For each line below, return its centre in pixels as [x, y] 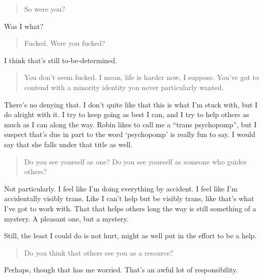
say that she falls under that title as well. [68, 144]
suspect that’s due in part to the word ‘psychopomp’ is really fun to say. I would [130, 134]
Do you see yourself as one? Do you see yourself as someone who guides [135, 161]
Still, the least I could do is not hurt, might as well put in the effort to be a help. [130, 235]
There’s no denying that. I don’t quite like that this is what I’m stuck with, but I [131, 104]
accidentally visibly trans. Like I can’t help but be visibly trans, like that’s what [129, 198]
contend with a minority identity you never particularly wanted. [124, 87]
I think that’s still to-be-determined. [61, 60]
